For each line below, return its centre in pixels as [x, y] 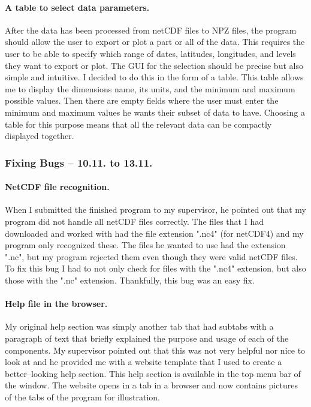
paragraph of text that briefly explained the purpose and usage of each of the [147, 338]
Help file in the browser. [56, 304]
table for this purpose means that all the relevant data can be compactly [138, 124]
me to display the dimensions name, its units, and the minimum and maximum [150, 88]
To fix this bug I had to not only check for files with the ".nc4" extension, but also [155, 268]
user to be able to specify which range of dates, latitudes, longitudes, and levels [150, 53]
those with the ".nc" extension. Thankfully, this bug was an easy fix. [130, 280]
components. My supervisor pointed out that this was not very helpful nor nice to [155, 350]
